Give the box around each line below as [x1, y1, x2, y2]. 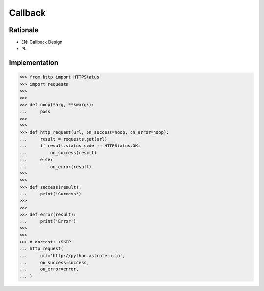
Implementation [9, 59, 59, 67]
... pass [19, 109, 51, 115]
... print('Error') [19, 218, 77, 224]
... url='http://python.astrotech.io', [19, 253, 126, 258]
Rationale [9, 26, 39, 34]
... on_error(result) [19, 164, 92, 169]
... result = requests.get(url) [19, 136, 108, 142]
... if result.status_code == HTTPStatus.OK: [19, 143, 141, 149]
